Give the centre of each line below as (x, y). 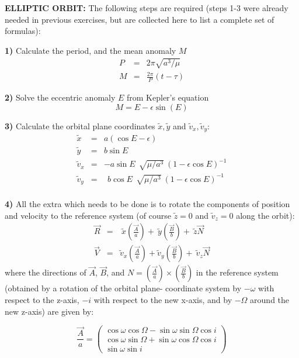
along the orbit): (265, 215)
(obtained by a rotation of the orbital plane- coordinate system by (123, 288)
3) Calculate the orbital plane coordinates (80, 125)
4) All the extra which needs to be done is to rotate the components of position (147, 204)
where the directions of (46, 272)
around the (270, 300)
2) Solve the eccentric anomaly (60, 97)
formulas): (23, 31)
